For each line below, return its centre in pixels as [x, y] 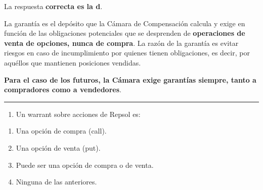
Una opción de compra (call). [61, 131]
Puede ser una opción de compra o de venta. [85, 165]
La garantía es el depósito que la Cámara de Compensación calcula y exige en [125, 23]
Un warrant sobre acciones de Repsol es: [78, 114]
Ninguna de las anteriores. [56, 182]
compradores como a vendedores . [63, 89]
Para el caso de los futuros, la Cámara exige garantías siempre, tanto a [130, 79]
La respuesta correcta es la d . [53, 6]
